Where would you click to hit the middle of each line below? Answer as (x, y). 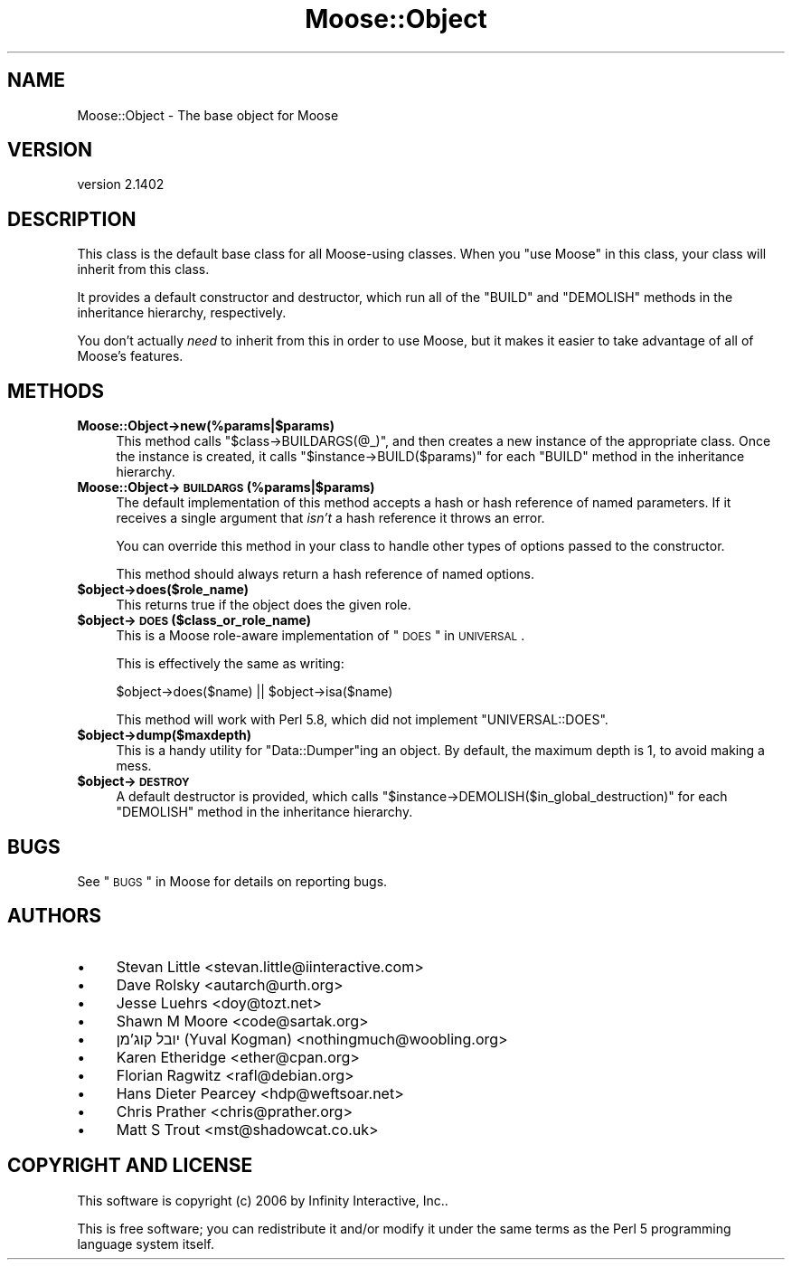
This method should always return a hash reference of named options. (325, 574)
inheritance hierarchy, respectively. (182, 313)
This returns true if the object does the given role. (264, 605)
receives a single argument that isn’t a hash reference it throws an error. (330, 518)
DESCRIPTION (72, 219)
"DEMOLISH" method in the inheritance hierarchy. (264, 812)
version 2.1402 (121, 184)
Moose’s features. (130, 356)
